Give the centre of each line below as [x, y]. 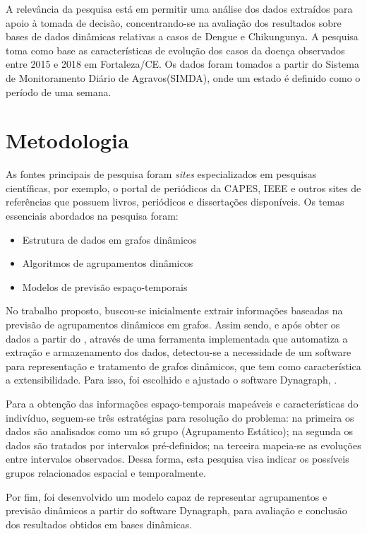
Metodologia [67, 140]
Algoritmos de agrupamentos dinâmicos [108, 263]
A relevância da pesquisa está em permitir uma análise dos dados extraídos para [179, 8]
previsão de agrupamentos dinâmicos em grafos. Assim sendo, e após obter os [173, 325]
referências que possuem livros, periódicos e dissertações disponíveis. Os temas [175, 202]
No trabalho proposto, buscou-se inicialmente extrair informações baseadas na [174, 310]
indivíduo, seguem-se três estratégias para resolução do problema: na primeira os [180, 417]
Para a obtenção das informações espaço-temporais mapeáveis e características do [182, 403]
